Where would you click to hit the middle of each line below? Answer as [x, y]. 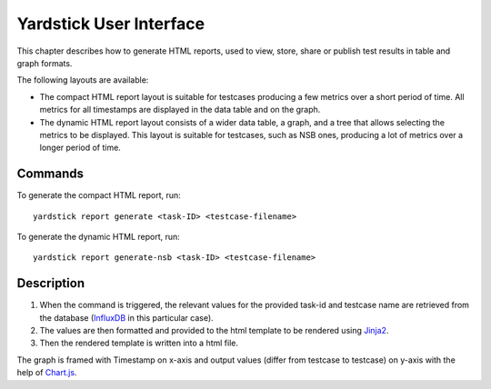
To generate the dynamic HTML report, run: [99, 236]
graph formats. [45, 63]
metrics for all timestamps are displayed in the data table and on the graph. [180, 110]
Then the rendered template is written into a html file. [139, 343]
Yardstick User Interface [110, 24]
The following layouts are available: [83, 80]
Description [51, 283]
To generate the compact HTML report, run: [99, 195]
